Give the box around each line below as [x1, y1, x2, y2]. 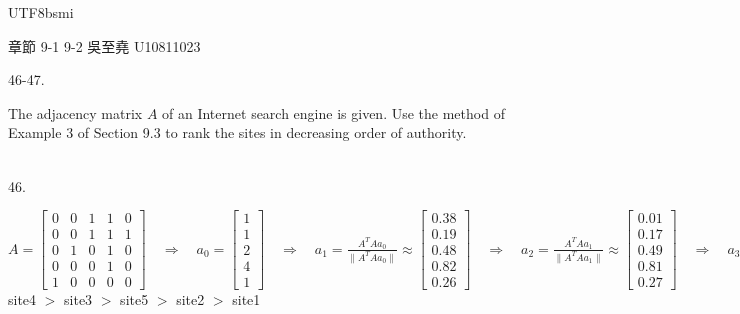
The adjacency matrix [8, 102, 143, 123]
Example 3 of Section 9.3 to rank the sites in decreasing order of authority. [8, 122, 467, 143]
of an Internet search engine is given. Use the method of [162, 102, 505, 123]
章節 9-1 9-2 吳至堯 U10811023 [8, 35, 201, 56]
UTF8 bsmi [8, 2, 74, 22]
